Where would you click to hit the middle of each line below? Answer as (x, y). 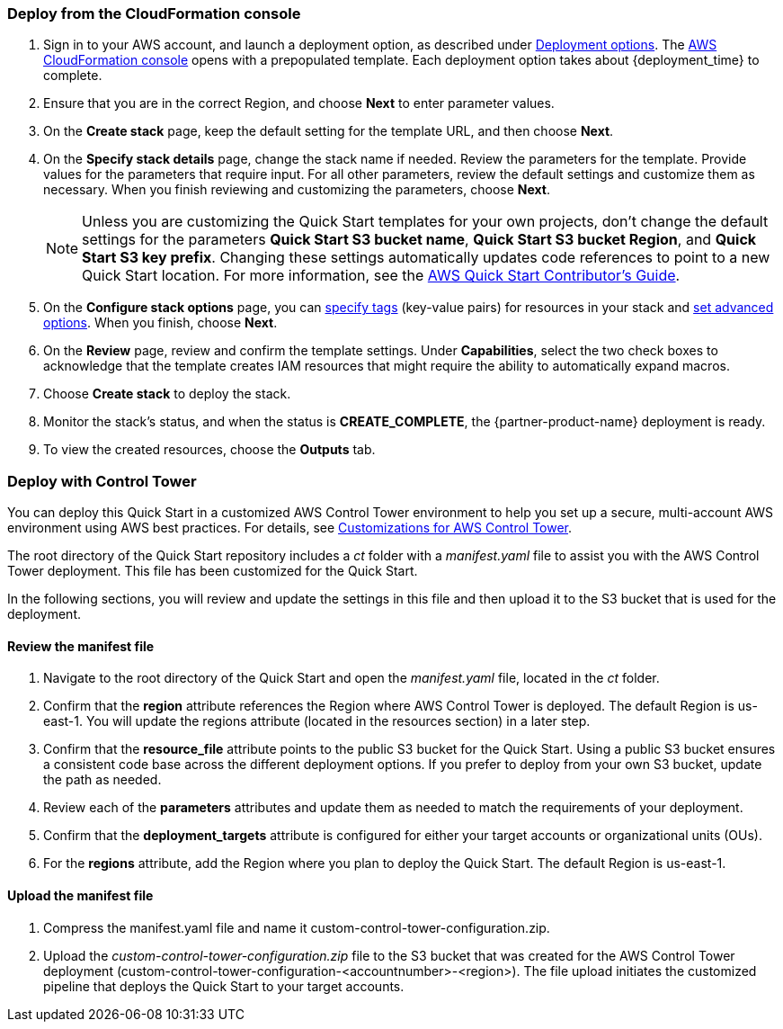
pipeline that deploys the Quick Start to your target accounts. (224, 986)
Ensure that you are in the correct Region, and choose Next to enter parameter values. (299, 103)
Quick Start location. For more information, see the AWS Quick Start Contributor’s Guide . (381, 276)
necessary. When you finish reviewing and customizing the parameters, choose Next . (297, 190)
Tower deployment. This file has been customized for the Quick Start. (213, 571)
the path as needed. (102, 780)
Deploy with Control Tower (102, 481)
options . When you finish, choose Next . (160, 323)
